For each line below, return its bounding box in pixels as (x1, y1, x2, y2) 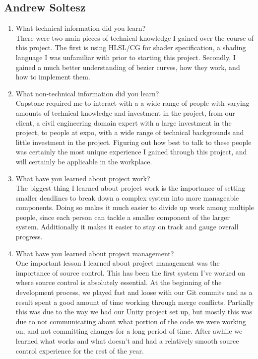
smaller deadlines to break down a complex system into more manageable (15, 192, 239, 203)
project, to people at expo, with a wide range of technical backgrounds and (15, 127, 244, 138)
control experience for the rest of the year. (15, 345, 144, 356)
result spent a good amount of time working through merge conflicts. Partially (15, 296, 254, 307)
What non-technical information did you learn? (15, 88, 159, 98)
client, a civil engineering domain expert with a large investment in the (15, 117, 232, 128)
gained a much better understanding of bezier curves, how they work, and (15, 62, 240, 72)
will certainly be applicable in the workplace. (15, 156, 152, 166)
